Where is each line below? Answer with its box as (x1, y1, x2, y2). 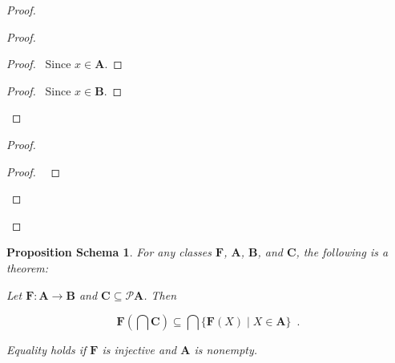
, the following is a (296, 244, 389, 260)
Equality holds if (6, 341, 87, 358)
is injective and (102, 341, 177, 358)
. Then (143, 286, 177, 303)
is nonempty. (194, 341, 258, 358)
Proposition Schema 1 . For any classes (6, 244, 212, 260)
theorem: (6, 259, 49, 276)
